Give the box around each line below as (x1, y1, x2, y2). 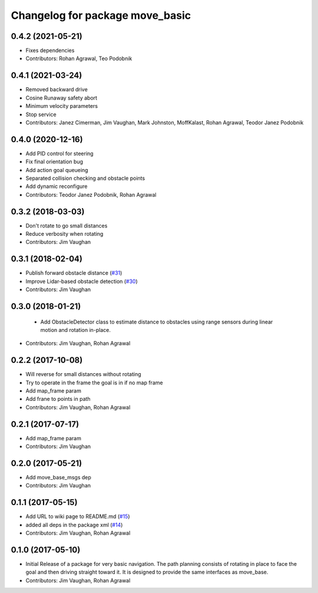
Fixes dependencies (25, 47, 75, 54)
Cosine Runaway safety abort (25, 94, 97, 101)
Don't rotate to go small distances (25, 222, 108, 229)
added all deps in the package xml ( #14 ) (25, 521, 123, 528)
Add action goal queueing (25, 166, 88, 173)
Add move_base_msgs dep (25, 474, 91, 481)
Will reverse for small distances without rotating (25, 371, 141, 378)
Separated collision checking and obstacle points (25, 174, 145, 182)
